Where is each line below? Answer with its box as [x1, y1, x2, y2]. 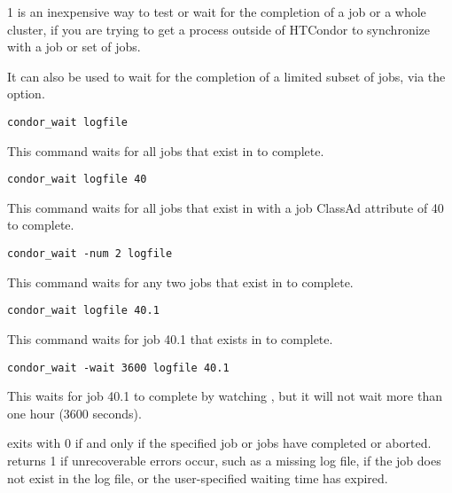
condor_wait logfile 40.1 [7, 304, 160, 317]
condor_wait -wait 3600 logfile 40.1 [7, 361, 230, 374]
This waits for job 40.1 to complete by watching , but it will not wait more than [7, 387, 442, 405]
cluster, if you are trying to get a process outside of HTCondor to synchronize [7, 20, 430, 38]
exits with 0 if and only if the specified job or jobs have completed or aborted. [7, 434, 432, 452]
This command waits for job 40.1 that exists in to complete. [7, 329, 333, 348]
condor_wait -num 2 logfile [7, 247, 173, 261]
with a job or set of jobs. [7, 37, 141, 56]
